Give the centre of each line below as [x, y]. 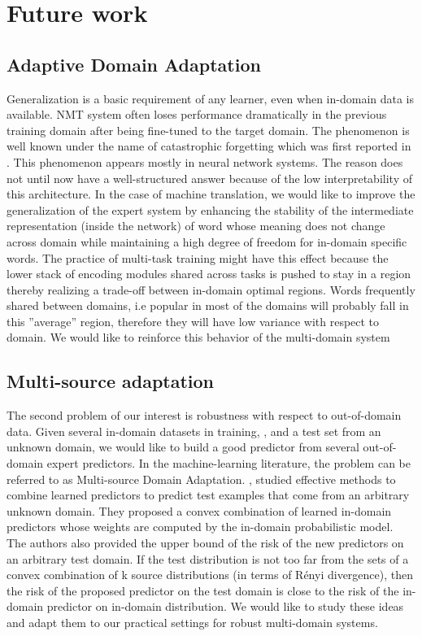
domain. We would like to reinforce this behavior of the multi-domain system [198, 337]
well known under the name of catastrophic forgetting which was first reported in [209, 146]
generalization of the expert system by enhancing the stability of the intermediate [210, 209]
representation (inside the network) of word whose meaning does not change [196, 226]
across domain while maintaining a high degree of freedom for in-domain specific [207, 241]
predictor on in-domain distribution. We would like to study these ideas [225, 606]
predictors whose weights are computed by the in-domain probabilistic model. [200, 527]
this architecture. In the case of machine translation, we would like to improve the [211, 194]
